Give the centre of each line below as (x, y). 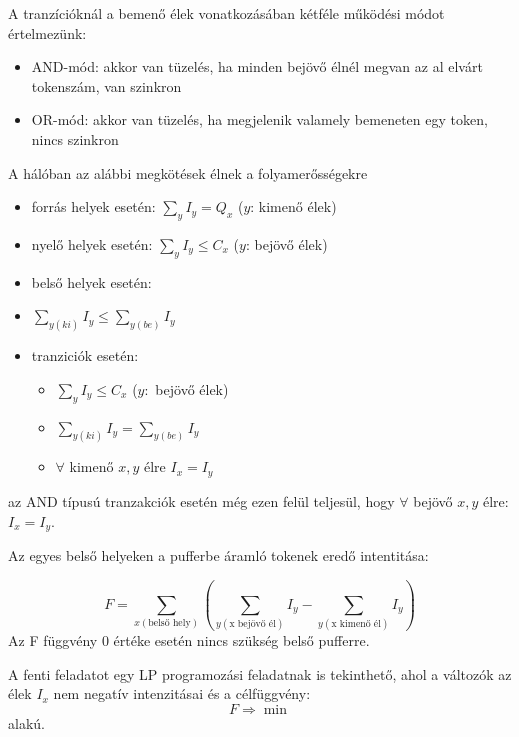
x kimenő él (356, 624)
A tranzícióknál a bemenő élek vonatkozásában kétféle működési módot (226, 13)
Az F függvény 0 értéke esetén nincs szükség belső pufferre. (189, 640)
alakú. (26, 723)
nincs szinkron (75, 138)
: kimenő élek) (293, 206)
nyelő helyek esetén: (92, 243)
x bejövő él (252, 624)
